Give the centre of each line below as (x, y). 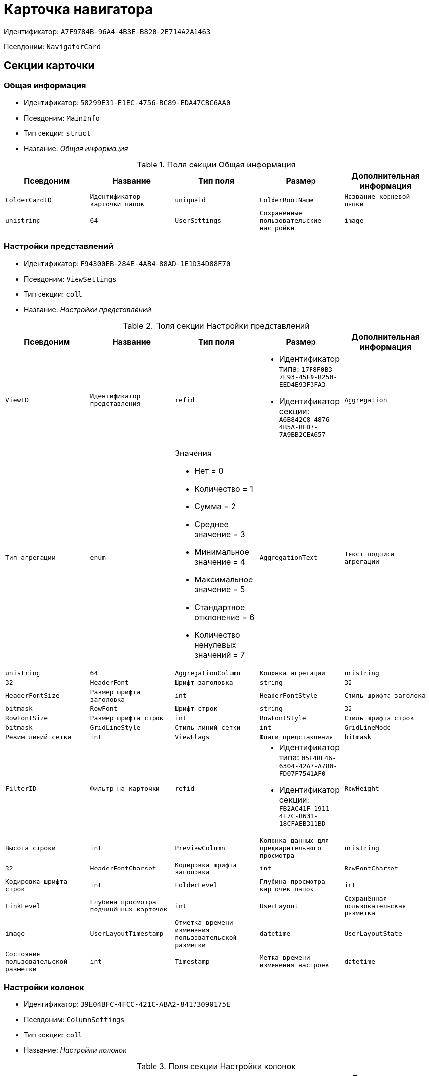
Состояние (23, 954)
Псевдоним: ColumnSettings (74, 1020)
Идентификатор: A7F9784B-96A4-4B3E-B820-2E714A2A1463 (107, 31)
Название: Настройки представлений (87, 309)
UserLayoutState (373, 934)
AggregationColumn (208, 673)
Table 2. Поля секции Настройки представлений (216, 325)
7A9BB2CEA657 (302, 434)
